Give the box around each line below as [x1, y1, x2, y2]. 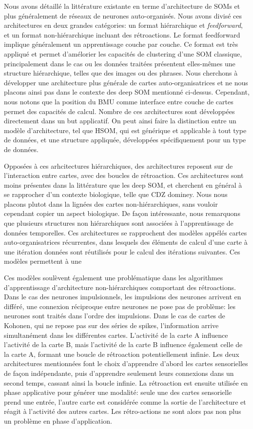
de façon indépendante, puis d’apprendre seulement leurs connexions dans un [4, 368, 234, 378]
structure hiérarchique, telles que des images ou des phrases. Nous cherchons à [4, 68, 238, 78]
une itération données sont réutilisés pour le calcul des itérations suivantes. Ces [4, 246, 240, 256]
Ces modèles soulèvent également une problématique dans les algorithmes [4, 273, 223, 283]
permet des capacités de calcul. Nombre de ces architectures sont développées [4, 106, 235, 116]
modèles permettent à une [4, 256, 82, 266]
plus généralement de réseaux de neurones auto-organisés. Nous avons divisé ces [4, 10, 242, 20]
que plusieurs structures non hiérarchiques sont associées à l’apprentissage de [4, 218, 234, 228]
